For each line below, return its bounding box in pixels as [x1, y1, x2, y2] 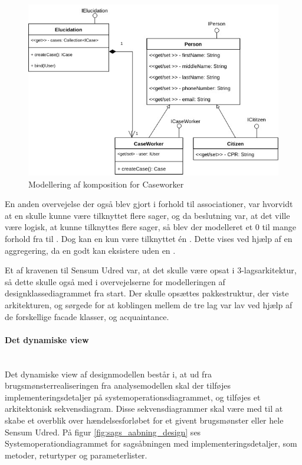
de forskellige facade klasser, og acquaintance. [5, 310, 169, 322]
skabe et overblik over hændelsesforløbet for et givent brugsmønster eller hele [5, 414, 284, 426]
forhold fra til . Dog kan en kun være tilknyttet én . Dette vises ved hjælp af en [5, 233, 293, 245]
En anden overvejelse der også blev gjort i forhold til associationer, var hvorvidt [5, 198, 293, 210]
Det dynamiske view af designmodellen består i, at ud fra [5, 367, 212, 380]
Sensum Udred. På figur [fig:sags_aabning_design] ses [5, 425, 201, 438]
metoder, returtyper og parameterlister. [5, 448, 147, 461]
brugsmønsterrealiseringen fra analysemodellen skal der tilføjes [5, 379, 231, 392]
